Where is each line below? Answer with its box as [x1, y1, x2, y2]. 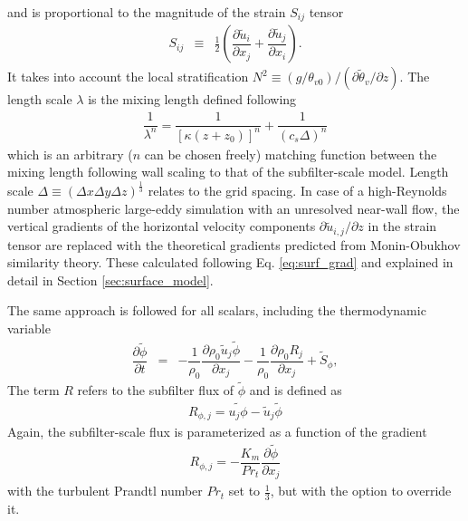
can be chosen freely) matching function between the [144, 144, 437, 163]
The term [7, 380, 60, 399]
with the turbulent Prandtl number [7, 481, 203, 500]
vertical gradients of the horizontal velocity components [7, 217, 316, 236]
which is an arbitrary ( [7, 144, 133, 163]
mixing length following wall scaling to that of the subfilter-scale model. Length [7, 162, 449, 181]
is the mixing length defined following [88, 90, 297, 109]
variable [7, 319, 51, 338]
